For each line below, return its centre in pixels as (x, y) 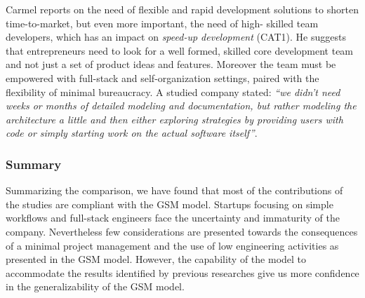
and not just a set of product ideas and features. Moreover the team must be (171, 64)
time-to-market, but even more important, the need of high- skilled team (162, 23)
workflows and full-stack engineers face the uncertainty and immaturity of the (173, 218)
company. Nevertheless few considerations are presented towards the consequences (182, 231)
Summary (34, 164)
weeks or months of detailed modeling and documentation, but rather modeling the (181, 106)
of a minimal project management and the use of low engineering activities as (172, 245)
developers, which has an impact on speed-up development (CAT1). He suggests (176, 37)
